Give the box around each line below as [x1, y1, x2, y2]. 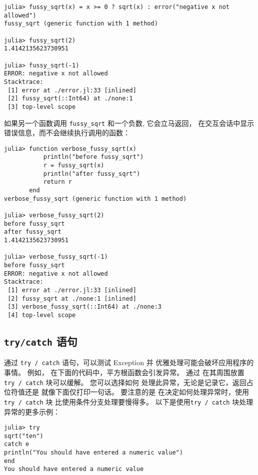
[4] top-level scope [7, 311, 76, 319]
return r [43, 178, 72, 186]
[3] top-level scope [7, 103, 76, 110]
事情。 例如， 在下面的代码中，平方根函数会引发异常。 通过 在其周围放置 [4, 367, 244, 377]
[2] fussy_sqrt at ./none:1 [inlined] [7, 295, 136, 302]
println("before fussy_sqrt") [43, 153, 144, 161]
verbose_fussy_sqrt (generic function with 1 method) [4, 195, 187, 202]
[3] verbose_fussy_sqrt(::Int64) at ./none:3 [7, 303, 161, 311]
